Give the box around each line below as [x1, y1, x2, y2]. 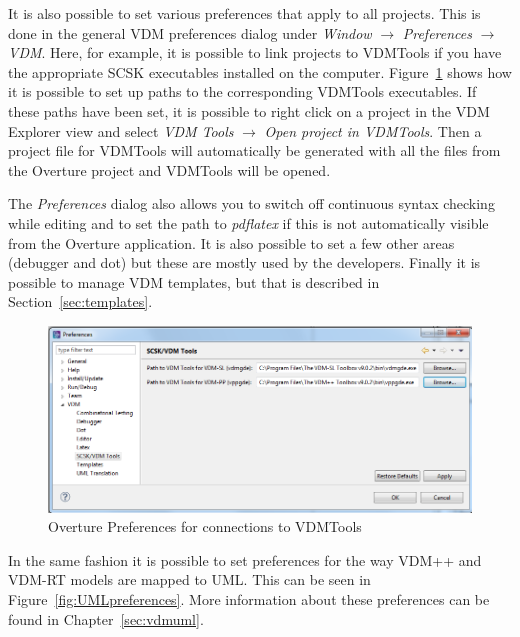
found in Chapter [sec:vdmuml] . [8, 608, 204, 629]
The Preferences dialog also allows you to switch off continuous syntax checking [8, 193, 495, 214]
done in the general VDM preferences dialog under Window [8, 22, 372, 43]
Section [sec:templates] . [8, 291, 153, 312]
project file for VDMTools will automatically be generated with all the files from [8, 140, 501, 161]
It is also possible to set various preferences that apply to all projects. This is [8, 3, 481, 23]
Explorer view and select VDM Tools [8, 120, 234, 141]
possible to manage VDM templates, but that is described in [8, 271, 380, 292]
